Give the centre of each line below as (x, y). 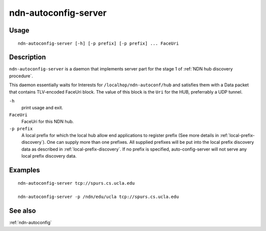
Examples (25, 170)
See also (23, 211)
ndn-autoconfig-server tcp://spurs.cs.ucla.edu (76, 183)
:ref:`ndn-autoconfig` (30, 223)
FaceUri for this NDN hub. (48, 122)
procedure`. (21, 76)
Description (28, 57)
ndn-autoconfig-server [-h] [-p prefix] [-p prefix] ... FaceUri (99, 43)
